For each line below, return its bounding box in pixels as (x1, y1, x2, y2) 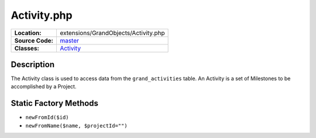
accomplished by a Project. (11, 83, 77, 90)
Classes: (14, 44, 39, 52)
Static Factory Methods (11, 98, 99, 108)
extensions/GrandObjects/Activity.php (59, 29, 165, 37)
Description (11, 59, 55, 70)
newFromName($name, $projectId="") (25, 122, 128, 129)
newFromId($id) (25, 114, 70, 121)
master (59, 36, 79, 44)
